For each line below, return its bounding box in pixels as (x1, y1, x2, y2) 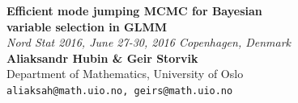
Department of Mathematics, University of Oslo (6, 65, 244, 82)
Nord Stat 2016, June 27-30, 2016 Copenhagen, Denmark (6, 34, 292, 51)
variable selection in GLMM (6, 18, 168, 35)
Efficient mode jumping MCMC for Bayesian (6, 2, 262, 19)
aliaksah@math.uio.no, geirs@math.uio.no (6, 84, 233, 97)
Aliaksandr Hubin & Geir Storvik (6, 49, 198, 66)
